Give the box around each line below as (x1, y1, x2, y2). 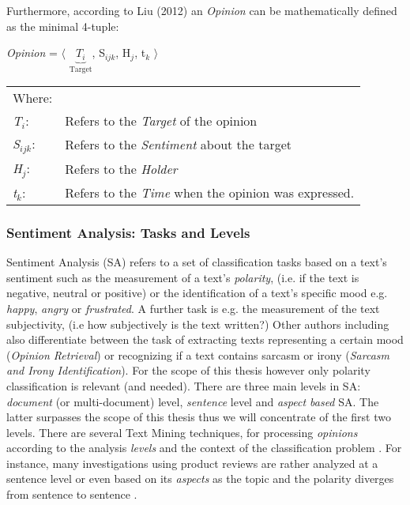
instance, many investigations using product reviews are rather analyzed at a (6, 454, 378, 471)
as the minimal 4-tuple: (6, 17, 119, 34)
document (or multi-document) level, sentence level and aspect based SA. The (6, 393, 379, 409)
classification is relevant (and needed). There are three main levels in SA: (6, 377, 361, 394)
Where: (13, 89, 53, 107)
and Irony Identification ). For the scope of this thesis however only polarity (6, 362, 371, 379)
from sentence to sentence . (6, 486, 137, 503)
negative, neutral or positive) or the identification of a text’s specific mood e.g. (6, 285, 388, 301)
